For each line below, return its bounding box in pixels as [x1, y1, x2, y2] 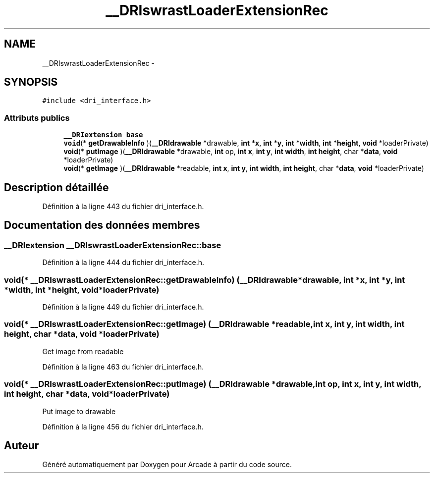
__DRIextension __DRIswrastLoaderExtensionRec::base [4, 240, 221, 250]
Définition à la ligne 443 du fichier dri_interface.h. [42, 202, 204, 211]
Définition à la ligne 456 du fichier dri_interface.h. [42, 422, 204, 431]
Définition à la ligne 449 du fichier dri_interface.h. [42, 303, 204, 311]
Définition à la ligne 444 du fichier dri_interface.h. [42, 258, 204, 267]
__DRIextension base [63, 131, 143, 139]
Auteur [4, 439, 39, 452]
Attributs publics [4, 112, 70, 123]
